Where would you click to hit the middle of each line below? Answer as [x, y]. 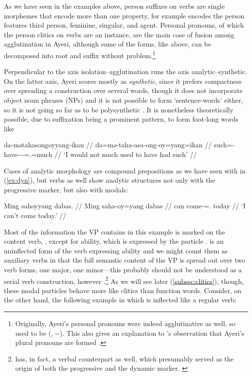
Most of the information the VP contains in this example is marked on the [115, 231]
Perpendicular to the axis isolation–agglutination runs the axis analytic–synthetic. [126, 71]
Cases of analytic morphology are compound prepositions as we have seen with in [125, 170]
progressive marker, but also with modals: [66, 189]
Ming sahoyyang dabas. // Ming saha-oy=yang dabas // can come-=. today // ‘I [125, 206]
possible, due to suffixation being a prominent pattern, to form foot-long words [121, 119]
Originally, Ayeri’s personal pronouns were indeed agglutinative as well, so [125, 323]
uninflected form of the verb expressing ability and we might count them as [116, 250]
